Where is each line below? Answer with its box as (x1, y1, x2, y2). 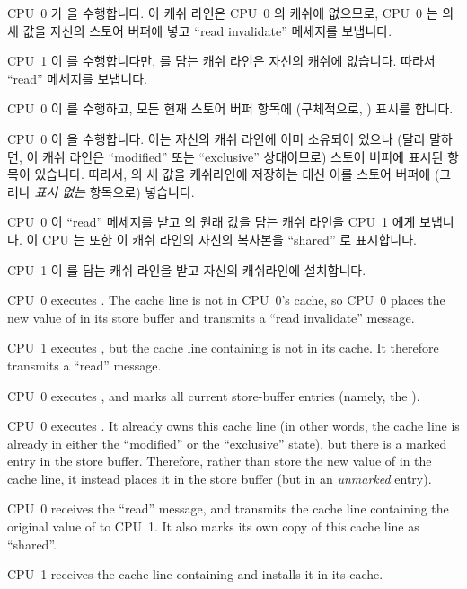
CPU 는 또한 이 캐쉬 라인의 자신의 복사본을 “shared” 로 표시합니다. (41, 229, 417, 248)
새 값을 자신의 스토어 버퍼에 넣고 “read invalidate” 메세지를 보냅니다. (7, 21, 392, 40)
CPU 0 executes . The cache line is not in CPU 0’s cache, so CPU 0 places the (7, 290, 445, 309)
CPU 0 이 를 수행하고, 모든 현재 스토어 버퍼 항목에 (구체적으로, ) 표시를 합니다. (7, 99, 454, 118)
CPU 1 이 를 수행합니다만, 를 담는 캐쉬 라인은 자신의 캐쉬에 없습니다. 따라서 (7, 51, 436, 70)
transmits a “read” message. (7, 355, 162, 374)
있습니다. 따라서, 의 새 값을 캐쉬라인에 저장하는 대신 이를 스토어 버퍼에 (34, 165, 431, 183)
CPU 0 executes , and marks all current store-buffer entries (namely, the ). (7, 386, 420, 405)
